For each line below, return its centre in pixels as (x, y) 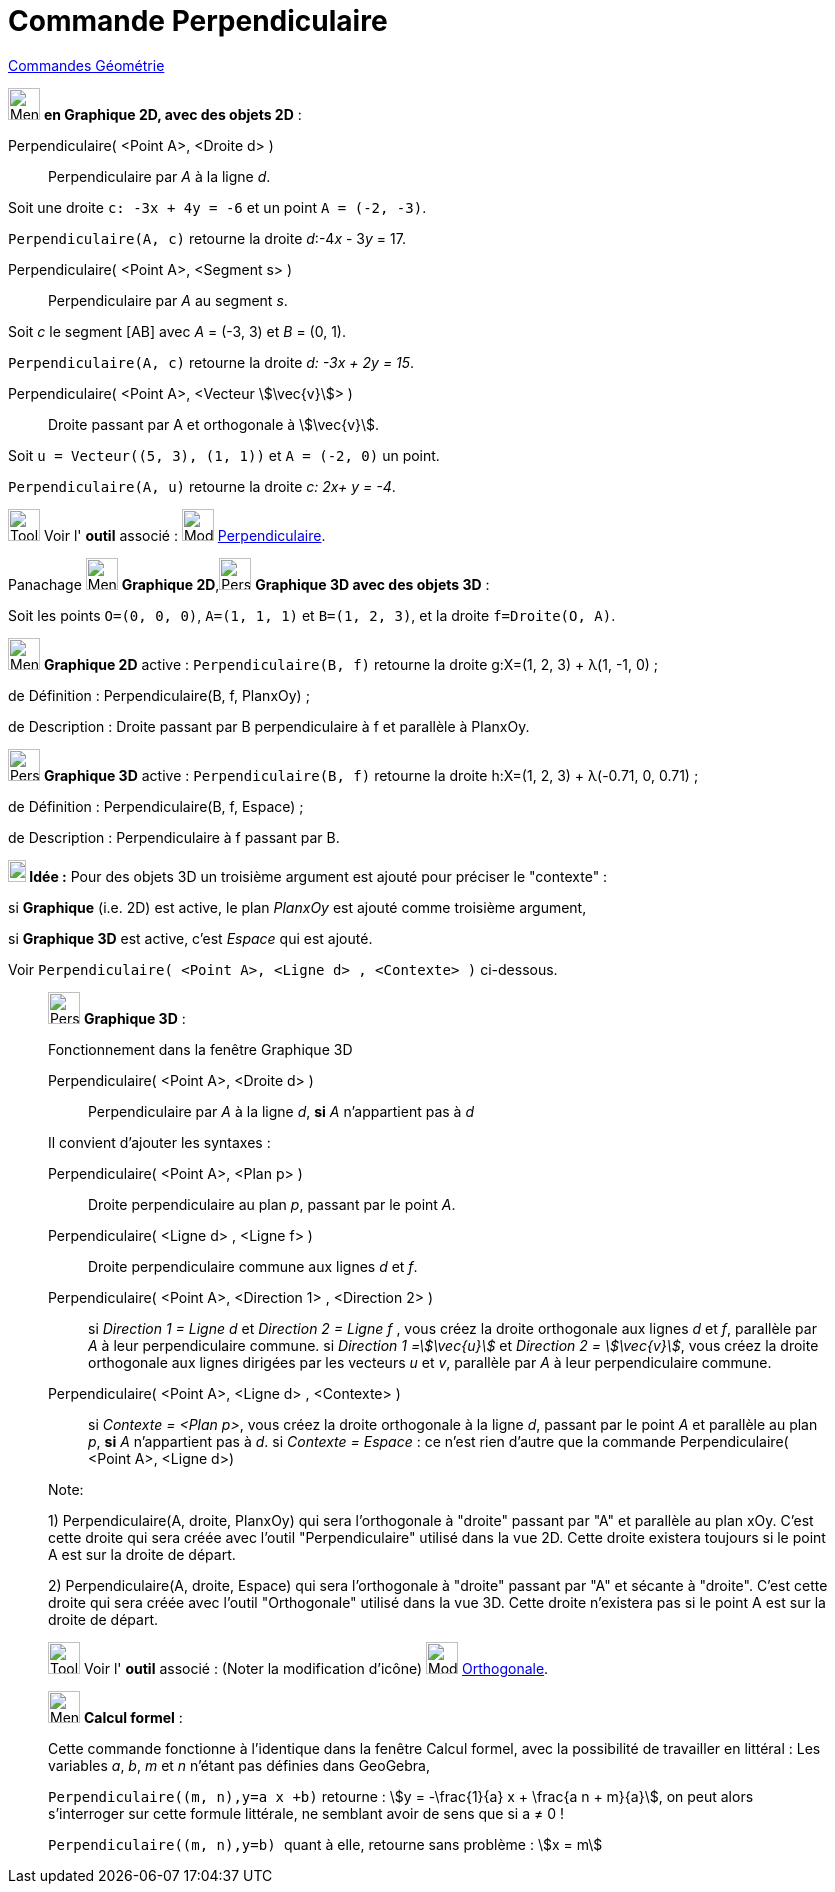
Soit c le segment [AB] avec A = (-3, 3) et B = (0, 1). (177, 331)
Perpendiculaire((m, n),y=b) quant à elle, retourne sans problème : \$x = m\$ (325, 1844)
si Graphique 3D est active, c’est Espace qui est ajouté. (190, 938)
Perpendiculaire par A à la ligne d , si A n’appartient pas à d (281, 1111)
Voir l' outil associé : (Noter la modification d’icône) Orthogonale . (316, 1668)
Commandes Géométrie (86, 65)
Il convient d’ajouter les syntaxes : (159, 1142)
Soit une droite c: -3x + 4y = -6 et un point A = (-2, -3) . (217, 207)
